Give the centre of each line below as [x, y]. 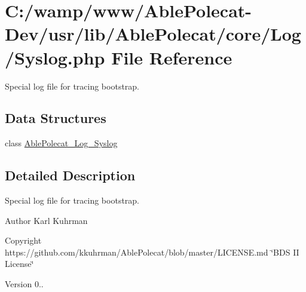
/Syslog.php [55, 57]
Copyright [23, 240]
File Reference [172, 57]
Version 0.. [24, 284]
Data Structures [56, 118]
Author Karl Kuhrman [46, 220]
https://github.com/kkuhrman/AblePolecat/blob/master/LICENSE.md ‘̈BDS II [152, 252]
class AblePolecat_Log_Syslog [61, 143]
